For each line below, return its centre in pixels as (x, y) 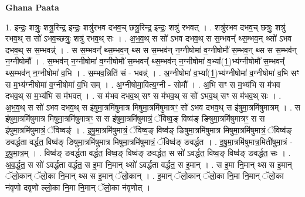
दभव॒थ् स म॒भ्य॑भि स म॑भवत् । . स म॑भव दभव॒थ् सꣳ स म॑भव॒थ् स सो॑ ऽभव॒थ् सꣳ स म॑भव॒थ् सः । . (143, 96)
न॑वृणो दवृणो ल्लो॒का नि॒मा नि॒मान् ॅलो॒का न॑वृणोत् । (78, 187)
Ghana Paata (32, 7)
